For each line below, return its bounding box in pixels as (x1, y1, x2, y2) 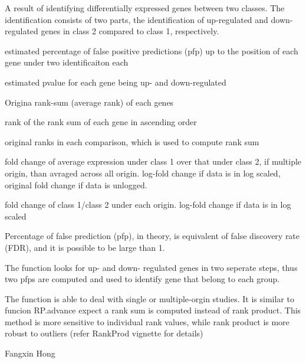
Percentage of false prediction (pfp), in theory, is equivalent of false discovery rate (5, 230, 300, 242)
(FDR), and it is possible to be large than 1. (5, 241, 165, 253)
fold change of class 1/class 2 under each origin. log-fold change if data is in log (5, 198, 291, 211)
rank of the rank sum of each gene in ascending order (5, 116, 197, 128)
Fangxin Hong (5, 347, 55, 359)
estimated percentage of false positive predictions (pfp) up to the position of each (5, 44, 298, 57)
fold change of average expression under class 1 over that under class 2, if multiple (5, 155, 302, 168)
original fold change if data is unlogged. (5, 178, 147, 191)
